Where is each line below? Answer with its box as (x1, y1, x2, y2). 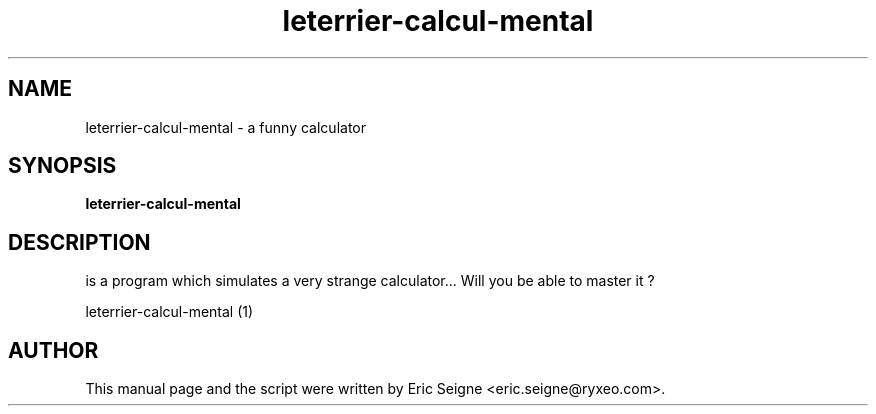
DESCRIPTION (8, 229, 151, 255)
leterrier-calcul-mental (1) (85, 303, 254, 321)
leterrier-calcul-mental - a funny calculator (85, 118, 366, 136)
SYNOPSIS (8, 153, 117, 179)
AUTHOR (8, 337, 99, 363)
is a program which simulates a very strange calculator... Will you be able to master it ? (85, 272, 655, 290)
